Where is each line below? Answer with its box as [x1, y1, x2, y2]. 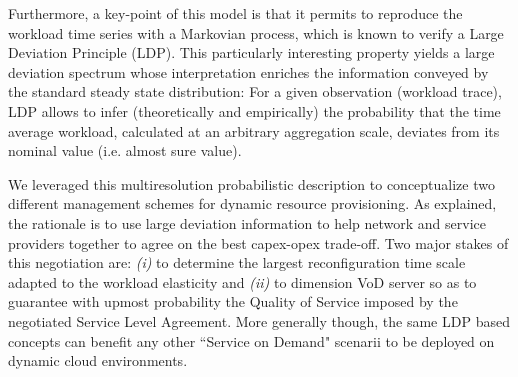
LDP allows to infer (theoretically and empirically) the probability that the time [8, 100, 501, 121]
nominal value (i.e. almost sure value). [8, 140, 242, 161]
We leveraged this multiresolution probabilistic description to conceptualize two [8, 173, 495, 194]
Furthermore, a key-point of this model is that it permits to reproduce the [8, 3, 463, 23]
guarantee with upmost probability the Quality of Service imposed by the [8, 291, 458, 312]
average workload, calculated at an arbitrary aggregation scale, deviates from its [8, 120, 500, 141]
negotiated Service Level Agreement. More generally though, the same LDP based [8, 310, 510, 331]
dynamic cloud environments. [8, 350, 188, 371]
